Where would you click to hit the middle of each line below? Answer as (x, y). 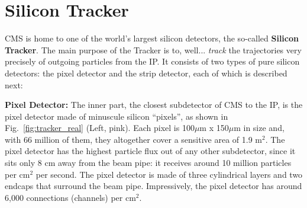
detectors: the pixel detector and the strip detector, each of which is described (146, 73)
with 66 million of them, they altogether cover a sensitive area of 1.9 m (134, 139)
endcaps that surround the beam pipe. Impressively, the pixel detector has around (153, 186)
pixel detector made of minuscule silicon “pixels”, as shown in (117, 116)
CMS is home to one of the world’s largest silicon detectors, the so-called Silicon (152, 38)
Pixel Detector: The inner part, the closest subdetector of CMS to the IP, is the (154, 105)
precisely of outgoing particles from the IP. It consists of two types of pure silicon (152, 61)
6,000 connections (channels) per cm (70, 197)
